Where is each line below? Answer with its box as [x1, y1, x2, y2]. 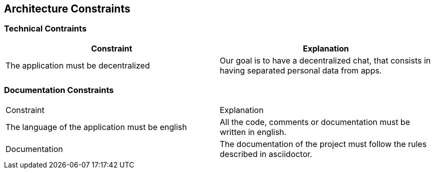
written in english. [220, 126, 287, 137]
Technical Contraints [4, 23, 87, 34]
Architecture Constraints [4, 2, 130, 15]
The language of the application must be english [5, 121, 187, 132]
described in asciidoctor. [220, 148, 313, 159]
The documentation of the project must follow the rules [220, 138, 427, 149]
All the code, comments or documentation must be [220, 116, 410, 127]
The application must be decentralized [5, 60, 150, 70]
